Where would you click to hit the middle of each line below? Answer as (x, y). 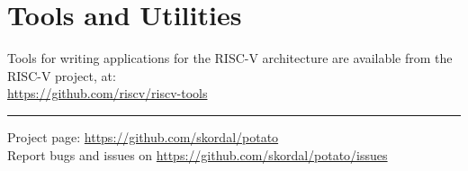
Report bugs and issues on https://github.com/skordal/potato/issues (198, 154)
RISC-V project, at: (62, 75)
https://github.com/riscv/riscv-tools (108, 93)
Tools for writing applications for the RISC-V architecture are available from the (230, 58)
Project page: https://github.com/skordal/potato (143, 136)
